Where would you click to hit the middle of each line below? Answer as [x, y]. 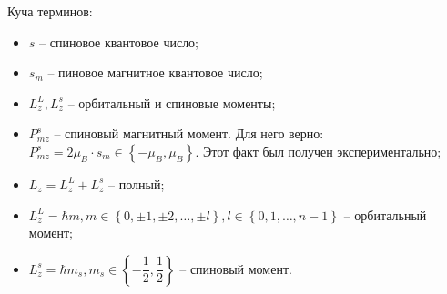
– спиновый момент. [236, 268]
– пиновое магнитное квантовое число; [155, 72]
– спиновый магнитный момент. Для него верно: [189, 133]
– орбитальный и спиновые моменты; [172, 102]
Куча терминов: [50, 11]
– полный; [137, 183]
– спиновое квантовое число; [119, 41]
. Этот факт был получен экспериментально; [318, 151]
